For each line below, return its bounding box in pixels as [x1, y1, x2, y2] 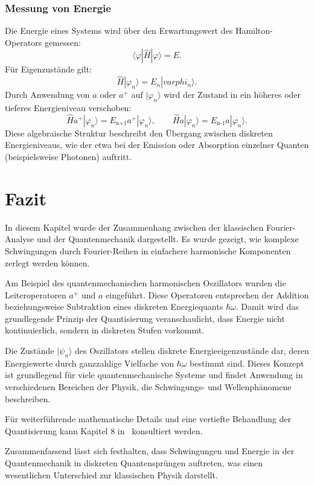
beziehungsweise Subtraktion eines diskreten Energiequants [5, 300, 223, 313]
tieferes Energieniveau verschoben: [5, 101, 132, 114]
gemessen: [44, 36, 81, 48]
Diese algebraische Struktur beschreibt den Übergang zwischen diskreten [5, 126, 273, 139]
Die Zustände [5, 344, 54, 357]
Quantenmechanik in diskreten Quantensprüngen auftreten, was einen [5, 457, 263, 469]
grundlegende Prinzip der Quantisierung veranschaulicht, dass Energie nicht [5, 312, 285, 324]
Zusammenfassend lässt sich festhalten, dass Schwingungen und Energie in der [5, 445, 294, 457]
